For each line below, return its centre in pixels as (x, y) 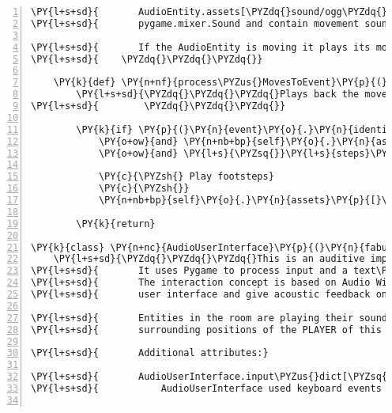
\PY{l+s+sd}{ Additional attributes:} (150, 353)
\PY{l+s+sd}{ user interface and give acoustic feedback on (209, 294)
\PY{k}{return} (116, 224)
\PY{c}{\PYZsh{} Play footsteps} (186, 177)
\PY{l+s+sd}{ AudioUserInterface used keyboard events (206, 388)
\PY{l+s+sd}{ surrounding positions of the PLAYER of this (206, 330)
